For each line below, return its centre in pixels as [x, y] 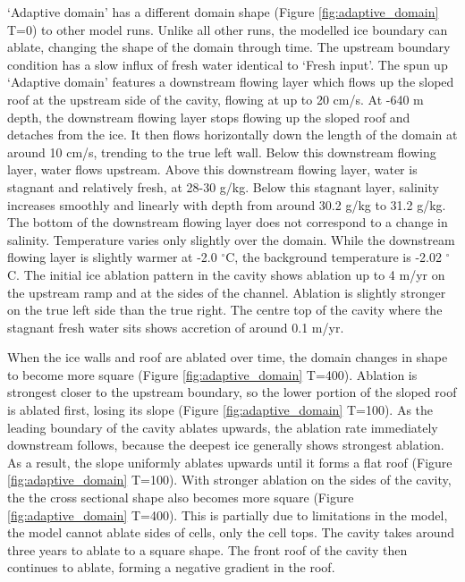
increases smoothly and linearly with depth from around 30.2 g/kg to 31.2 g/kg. [227, 204]
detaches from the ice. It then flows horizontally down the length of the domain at [232, 135]
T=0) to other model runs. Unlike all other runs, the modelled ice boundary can [228, 29]
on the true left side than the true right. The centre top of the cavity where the [225, 310]
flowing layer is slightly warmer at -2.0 [112, 257]
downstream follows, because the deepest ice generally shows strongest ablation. [226, 445]
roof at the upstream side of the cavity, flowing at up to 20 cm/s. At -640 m [216, 99]
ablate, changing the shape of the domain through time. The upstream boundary [229, 47]
